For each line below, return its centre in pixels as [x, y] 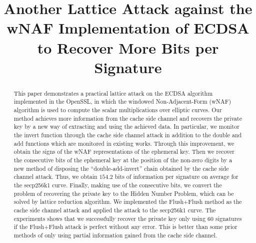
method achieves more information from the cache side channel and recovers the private [128, 118]
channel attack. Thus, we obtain [55, 177]
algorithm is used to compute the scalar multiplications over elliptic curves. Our [118, 110]
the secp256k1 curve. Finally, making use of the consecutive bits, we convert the [118, 185]
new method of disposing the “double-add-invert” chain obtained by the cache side [121, 168]
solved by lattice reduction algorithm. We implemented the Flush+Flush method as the [128, 202]
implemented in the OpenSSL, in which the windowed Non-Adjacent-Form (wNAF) [122, 101]
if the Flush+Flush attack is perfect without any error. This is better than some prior [125, 227]
